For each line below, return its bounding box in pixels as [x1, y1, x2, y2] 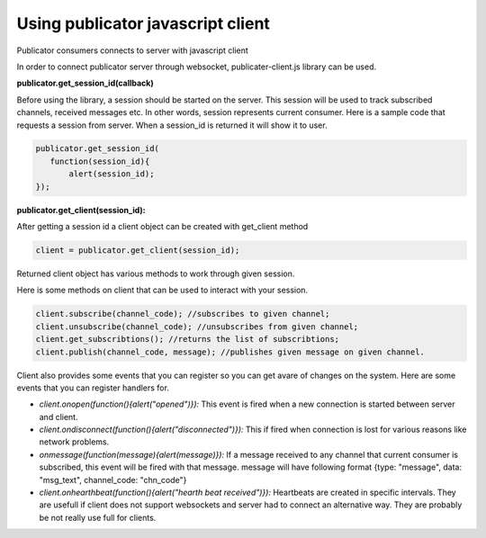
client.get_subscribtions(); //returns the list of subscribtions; [35, 334, 340, 345]
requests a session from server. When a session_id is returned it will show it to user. [16, 120, 328, 130]
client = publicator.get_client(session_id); [35, 246, 240, 256]
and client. [39, 411, 78, 422]
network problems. [39, 436, 110, 447]
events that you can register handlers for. [16, 382, 170, 393]
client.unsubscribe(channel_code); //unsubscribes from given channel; [35, 321, 359, 332]
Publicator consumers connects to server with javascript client [16, 45, 249, 56]
